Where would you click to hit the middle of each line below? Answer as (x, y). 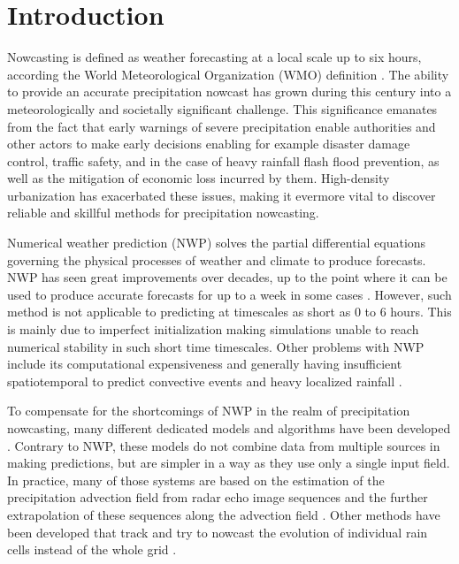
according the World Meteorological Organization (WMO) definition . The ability (228, 74)
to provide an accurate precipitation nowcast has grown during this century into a (229, 91)
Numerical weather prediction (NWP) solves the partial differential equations (217, 243)
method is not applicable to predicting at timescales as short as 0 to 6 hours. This (229, 312)
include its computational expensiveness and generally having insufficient (205, 364)
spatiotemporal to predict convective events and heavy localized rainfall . (205, 381)
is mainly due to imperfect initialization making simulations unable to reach (213, 329)
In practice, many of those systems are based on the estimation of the (196, 480)
